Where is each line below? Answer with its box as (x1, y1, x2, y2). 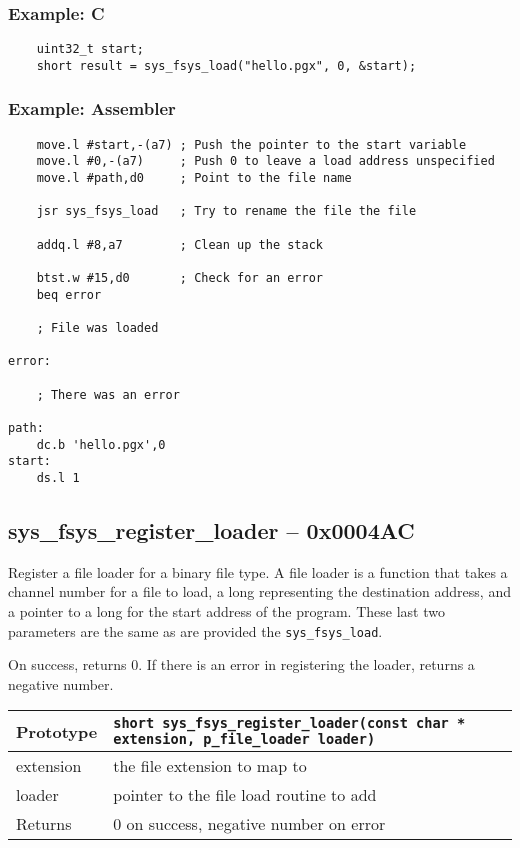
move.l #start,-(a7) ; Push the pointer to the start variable (36, 137, 467, 152)
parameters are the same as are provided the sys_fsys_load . (8, 620, 383, 641)
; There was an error (36, 387, 180, 402)
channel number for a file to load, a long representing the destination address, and (8, 581, 511, 602)
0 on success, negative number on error (113, 812, 386, 836)
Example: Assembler (8, 96, 176, 121)
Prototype (16, 719, 98, 743)
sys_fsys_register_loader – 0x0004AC (8, 514, 415, 545)
